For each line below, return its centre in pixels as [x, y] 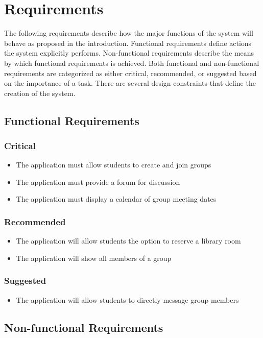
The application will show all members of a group [94, 258]
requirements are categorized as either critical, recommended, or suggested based [130, 73]
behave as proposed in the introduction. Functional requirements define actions [128, 43]
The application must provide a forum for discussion [98, 182]
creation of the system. [40, 93]
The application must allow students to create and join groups [114, 165]
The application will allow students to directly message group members [127, 299]
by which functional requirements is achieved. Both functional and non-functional [132, 63]
